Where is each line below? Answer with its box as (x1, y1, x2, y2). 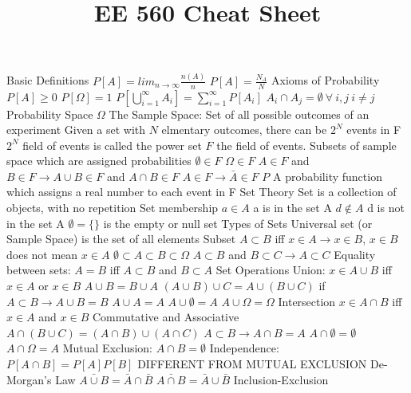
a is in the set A (253, 199, 332, 216)
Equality (334, 246, 376, 262)
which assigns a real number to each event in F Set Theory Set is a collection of (6, 183, 397, 200)
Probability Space (6, 105, 93, 122)
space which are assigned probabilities (6, 152, 192, 169)
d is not (367, 199, 405, 216)
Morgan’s (6, 371, 52, 387)
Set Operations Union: (215, 261, 326, 278)
